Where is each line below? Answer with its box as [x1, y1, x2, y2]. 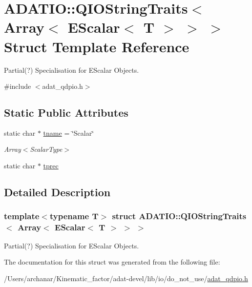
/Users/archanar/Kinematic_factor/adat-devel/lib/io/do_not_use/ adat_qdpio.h [4, 273, 248, 283]
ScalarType [30, 144, 63, 154]
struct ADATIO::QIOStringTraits [112, 210, 247, 222]
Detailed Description [4, 184, 111, 200]
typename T [49, 210, 99, 222]
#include [4, 81, 31, 91]
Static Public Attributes [4, 105, 128, 120]
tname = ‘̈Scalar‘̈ [43, 127, 94, 138]
